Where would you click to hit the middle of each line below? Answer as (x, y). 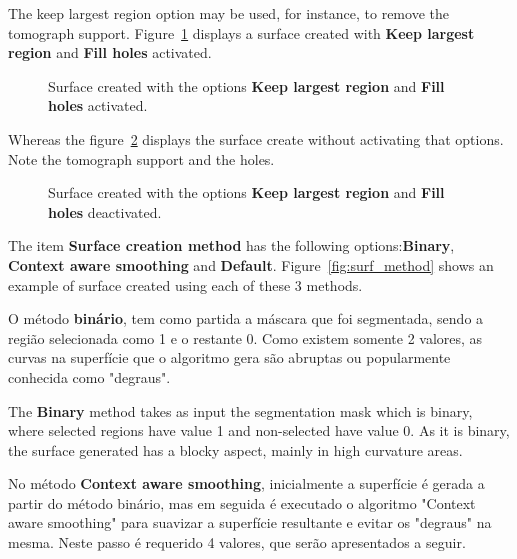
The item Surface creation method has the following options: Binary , (231, 245)
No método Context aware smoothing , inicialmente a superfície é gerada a (246, 483)
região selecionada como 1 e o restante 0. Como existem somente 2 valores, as (245, 337)
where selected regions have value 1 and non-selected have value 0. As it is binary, (259, 430)
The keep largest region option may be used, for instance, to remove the (228, 13)
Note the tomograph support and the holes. (141, 158)
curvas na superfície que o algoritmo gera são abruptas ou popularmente (229, 357)
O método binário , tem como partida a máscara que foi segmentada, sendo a (246, 318)
